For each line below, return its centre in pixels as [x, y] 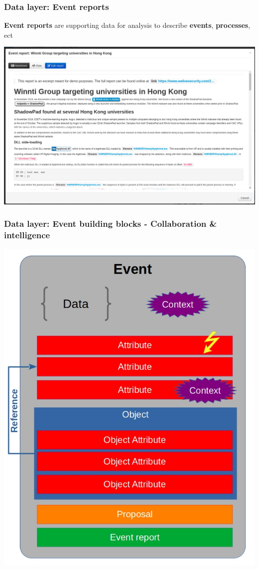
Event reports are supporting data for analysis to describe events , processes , [127, 25]
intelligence [27, 235]
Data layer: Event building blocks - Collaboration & [111, 224]
